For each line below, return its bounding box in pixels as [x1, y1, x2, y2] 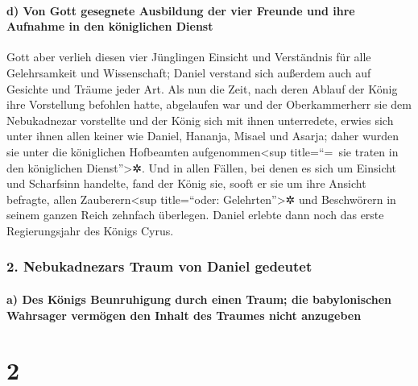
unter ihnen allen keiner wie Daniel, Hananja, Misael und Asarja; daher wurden [6, 127, 399, 144]
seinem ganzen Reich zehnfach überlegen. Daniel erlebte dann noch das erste [6, 206, 384, 223]
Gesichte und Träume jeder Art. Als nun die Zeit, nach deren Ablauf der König [6, 80, 398, 97]
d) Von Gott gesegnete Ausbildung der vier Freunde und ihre [6, 2, 355, 19]
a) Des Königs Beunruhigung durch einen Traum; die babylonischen [6, 290, 392, 307]
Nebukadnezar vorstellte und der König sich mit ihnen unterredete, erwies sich [6, 111, 394, 128]
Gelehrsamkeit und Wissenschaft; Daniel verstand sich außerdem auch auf [6, 64, 371, 81]
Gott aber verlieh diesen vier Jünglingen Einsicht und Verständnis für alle [6, 48, 371, 65]
